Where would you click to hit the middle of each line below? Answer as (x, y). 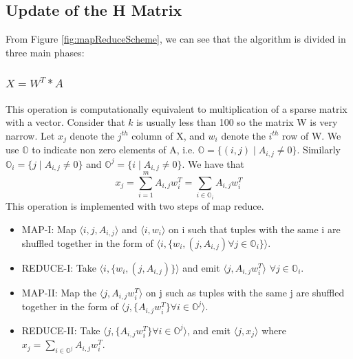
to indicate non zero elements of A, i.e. (114, 150)
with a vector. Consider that (65, 122)
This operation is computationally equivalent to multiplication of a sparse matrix (176, 108)
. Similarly (319, 150)
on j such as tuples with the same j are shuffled (245, 292)
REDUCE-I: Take (59, 267)
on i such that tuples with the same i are (255, 229)
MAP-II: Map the (59, 292)
